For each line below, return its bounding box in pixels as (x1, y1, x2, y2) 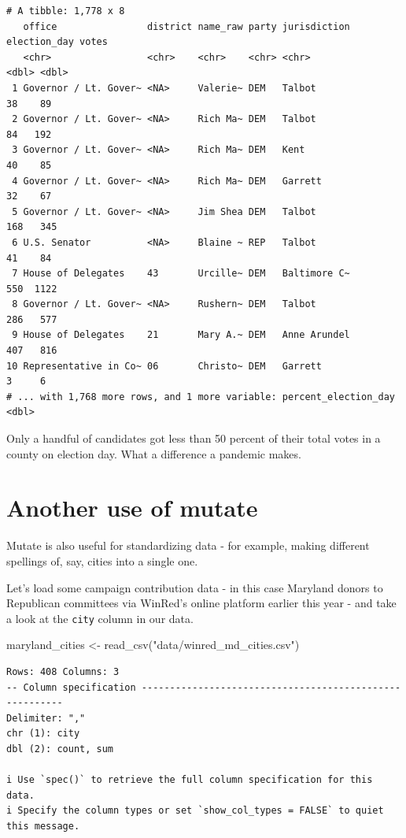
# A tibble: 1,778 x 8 (6, 6, 125, 17)
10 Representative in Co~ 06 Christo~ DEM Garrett (6, 360, 322, 372)
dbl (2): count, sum (6, 743, 114, 755)
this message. (6, 820, 80, 832)
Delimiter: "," (6, 712, 86, 724)
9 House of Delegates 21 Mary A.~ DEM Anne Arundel (12, 329, 350, 341)
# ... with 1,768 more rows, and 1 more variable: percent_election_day (6, 391, 395, 402)
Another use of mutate (6, 491, 258, 524)
